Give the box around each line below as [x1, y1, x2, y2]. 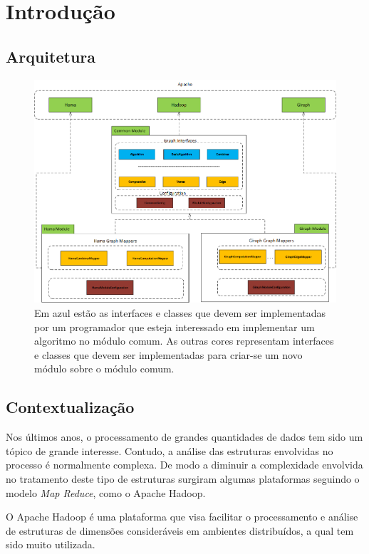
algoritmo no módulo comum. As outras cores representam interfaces [34, 333, 334, 348]
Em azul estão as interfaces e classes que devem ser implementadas [34, 305, 326, 320]
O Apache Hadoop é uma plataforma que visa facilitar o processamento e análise [6, 509, 358, 524]
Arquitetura [6, 45, 96, 67]
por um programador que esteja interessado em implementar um [34, 319, 315, 334]
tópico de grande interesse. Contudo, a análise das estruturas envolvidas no [6, 443, 333, 458]
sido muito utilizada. [6, 537, 95, 552]
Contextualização [6, 396, 135, 418]
